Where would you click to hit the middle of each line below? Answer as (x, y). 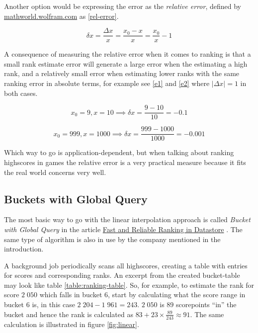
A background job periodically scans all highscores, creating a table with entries (126, 265)
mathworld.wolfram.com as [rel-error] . (61, 16)
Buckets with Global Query (76, 199)
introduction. (24, 249)
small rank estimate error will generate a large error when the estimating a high (126, 63)
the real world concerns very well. (55, 172)
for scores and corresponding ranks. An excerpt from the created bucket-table (122, 275)
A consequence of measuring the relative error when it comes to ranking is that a (128, 54)
